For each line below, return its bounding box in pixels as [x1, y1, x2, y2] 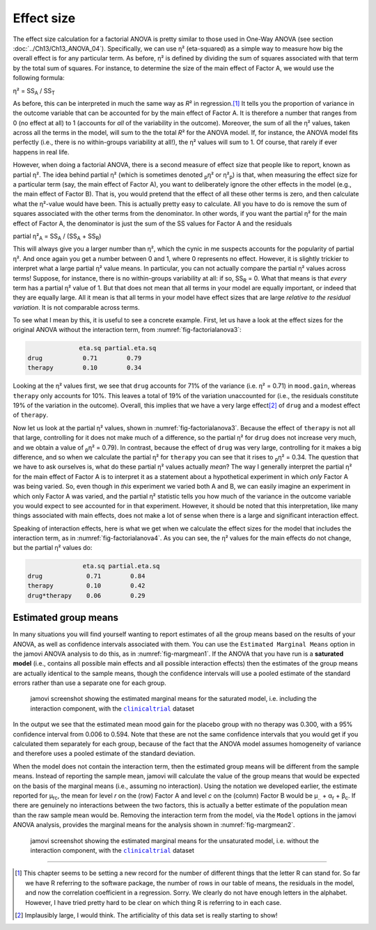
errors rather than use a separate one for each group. [13, 679, 166, 687]
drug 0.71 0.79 [27, 354, 142, 362]
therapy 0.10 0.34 [27, 364, 142, 372]
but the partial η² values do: [13, 544, 93, 552]
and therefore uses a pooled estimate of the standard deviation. [13, 749, 196, 758]
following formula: [13, 74, 65, 82]
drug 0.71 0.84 [27, 572, 146, 580]
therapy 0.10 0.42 [27, 582, 146, 590]
